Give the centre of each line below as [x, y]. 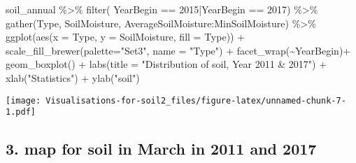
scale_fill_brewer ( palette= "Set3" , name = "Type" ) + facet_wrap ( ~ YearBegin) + [178, 50]
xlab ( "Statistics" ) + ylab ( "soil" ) [73, 77]
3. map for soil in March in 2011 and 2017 [161, 149]
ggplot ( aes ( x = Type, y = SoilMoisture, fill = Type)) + [126, 37]
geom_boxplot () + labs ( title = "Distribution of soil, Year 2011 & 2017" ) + [166, 64]
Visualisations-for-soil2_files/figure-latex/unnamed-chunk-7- [196, 100]
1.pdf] [21, 112]
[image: [23, 100]
